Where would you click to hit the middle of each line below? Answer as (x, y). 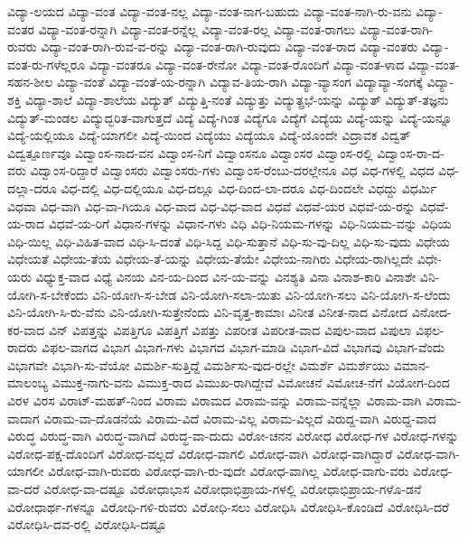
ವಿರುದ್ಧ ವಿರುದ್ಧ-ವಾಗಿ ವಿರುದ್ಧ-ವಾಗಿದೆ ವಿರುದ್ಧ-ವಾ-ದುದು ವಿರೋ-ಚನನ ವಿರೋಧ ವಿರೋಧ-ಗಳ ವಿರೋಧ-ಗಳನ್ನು (233, 436)
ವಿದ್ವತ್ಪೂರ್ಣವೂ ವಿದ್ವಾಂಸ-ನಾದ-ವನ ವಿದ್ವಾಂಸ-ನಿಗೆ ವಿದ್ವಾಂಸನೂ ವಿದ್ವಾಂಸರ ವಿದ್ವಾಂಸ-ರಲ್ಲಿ (190, 152)
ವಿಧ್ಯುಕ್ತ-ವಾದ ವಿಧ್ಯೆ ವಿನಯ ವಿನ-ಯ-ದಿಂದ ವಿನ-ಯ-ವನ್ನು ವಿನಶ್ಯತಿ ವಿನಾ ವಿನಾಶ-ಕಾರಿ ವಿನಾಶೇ (226, 276)
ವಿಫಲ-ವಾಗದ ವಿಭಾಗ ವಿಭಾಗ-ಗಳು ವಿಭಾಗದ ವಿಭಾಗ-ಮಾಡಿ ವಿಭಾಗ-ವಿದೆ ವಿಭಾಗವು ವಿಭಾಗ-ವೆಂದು (243, 347)
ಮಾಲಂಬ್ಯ (28, 382)
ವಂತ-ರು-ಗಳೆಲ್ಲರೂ (47, 64)
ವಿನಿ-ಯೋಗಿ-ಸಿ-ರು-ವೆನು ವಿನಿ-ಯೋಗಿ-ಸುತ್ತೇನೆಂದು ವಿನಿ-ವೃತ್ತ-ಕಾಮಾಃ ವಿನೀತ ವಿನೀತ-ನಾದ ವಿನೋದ (207, 312)
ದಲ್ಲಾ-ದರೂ (32, 187)
